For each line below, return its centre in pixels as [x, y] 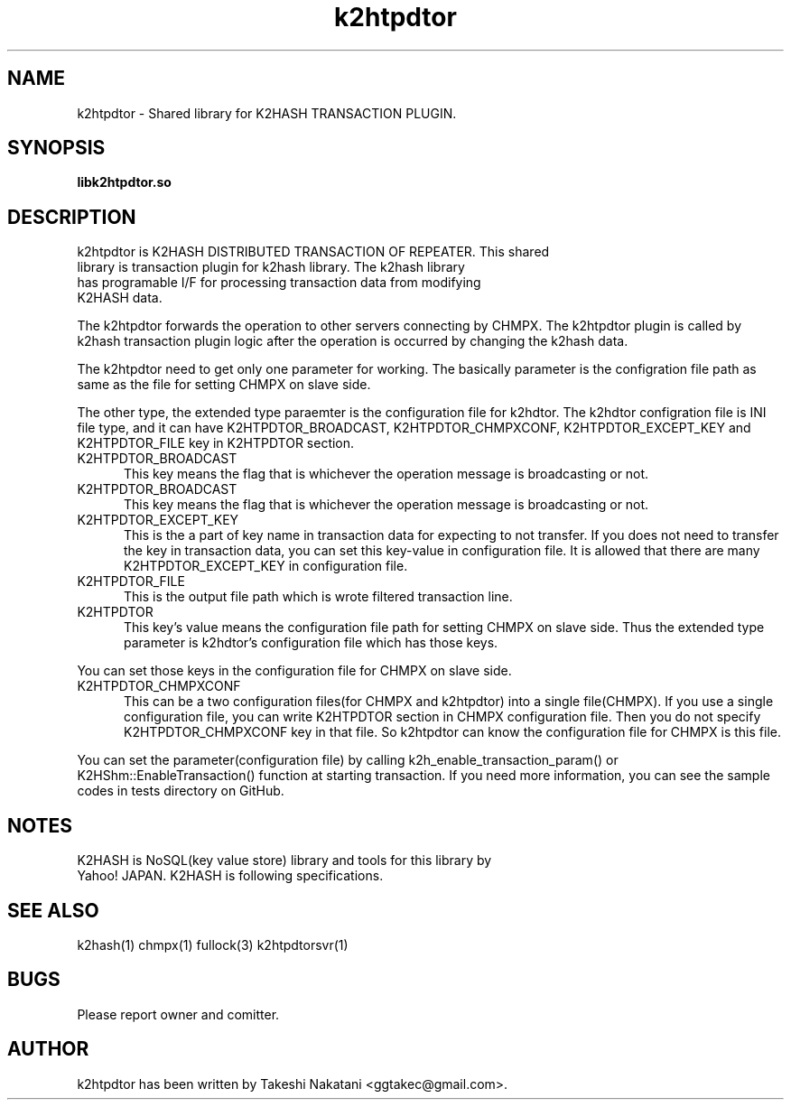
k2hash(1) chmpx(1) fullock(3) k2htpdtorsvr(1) [213, 944]
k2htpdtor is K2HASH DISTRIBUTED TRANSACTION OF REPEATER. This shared [313, 252]
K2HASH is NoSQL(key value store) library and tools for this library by [284, 860]
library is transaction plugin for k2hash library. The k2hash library [271, 267]
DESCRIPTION [72, 217]
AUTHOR [48, 1049]
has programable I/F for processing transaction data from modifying [279, 283]
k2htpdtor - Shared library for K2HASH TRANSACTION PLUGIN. [267, 113]
